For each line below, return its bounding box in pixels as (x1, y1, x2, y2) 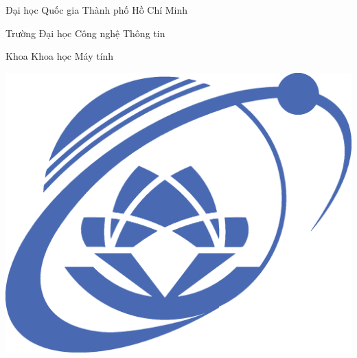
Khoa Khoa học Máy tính (5, 49, 114, 63)
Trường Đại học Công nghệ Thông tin (5, 25, 165, 40)
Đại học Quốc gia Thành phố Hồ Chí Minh (5, 3, 188, 16)
